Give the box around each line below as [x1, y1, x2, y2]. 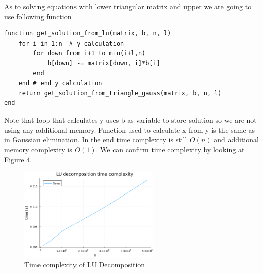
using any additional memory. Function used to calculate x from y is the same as [4, 124, 255, 135]
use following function [4, 11, 72, 21]
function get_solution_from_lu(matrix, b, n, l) [4, 30, 171, 37]
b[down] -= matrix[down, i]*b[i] [47, 59, 160, 67]
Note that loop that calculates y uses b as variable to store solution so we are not [4, 114, 257, 125]
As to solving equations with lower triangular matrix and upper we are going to [4, 1, 252, 11]
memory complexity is [4, 144, 72, 154]
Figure [4, 154, 24, 165]
